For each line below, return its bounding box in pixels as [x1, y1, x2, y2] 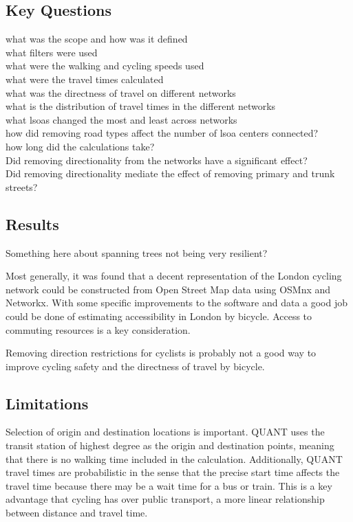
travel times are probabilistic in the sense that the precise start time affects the [6, 465, 340, 479]
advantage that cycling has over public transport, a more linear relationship [6, 492, 325, 506]
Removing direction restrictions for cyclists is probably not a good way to [6, 345, 317, 360]
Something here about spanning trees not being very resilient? [6, 245, 268, 260]
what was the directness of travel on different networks [6, 85, 236, 100]
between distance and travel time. [6, 506, 148, 520]
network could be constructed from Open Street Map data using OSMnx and [6, 282, 331, 296]
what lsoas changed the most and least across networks [6, 112, 237, 126]
